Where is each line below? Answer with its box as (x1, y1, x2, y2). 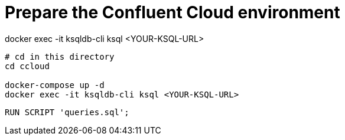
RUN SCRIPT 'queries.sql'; (5, 107, 129, 117)
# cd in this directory (5, 51, 115, 61)
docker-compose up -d (5, 80, 105, 90)
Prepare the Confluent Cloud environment (5, 2, 340, 22)
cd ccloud (5, 61, 50, 71)
